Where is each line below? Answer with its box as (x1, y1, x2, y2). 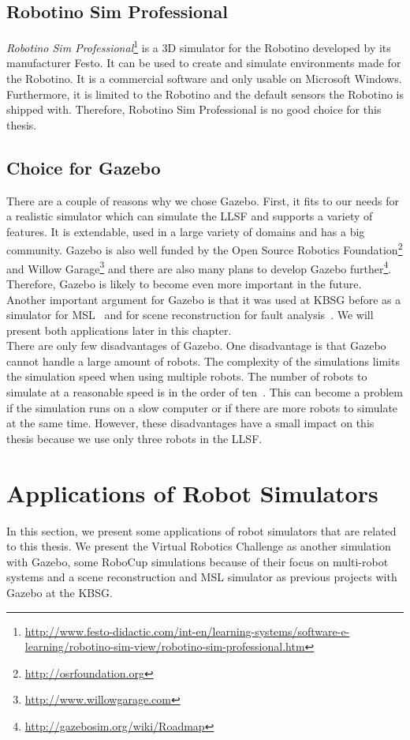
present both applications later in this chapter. (6, 321, 232, 338)
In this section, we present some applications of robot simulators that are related (6, 522, 397, 539)
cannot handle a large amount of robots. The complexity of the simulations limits (6, 352, 400, 369)
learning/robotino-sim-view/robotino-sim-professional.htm (24, 638, 305, 655)
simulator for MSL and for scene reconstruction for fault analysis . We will (6, 306, 374, 323)
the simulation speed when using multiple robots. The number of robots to (6, 368, 367, 385)
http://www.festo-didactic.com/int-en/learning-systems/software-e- (24, 622, 350, 639)
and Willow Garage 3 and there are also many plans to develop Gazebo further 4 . (6, 257, 392, 276)
